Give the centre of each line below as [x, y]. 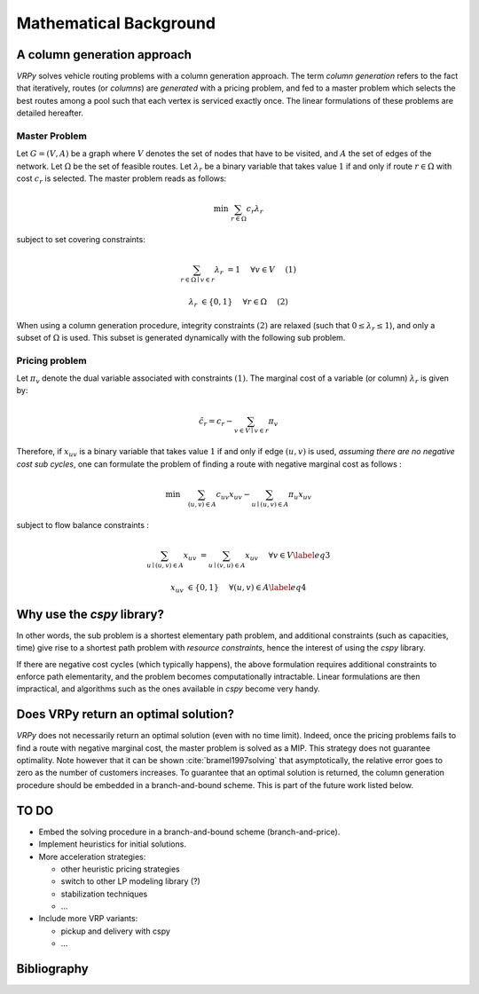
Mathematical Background [116, 23]
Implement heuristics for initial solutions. [112, 844]
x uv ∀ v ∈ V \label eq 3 [288, 556]
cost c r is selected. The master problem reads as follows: [122, 179]
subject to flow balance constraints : [83, 525]
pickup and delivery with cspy [115, 931]
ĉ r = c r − [216, 422]
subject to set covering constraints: [81, 240]
